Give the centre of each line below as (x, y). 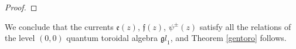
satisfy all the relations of (245, 26)
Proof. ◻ (21, 7)
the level (20, 38)
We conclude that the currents (59, 26)
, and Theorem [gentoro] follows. (228, 38)
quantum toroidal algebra (112, 38)
